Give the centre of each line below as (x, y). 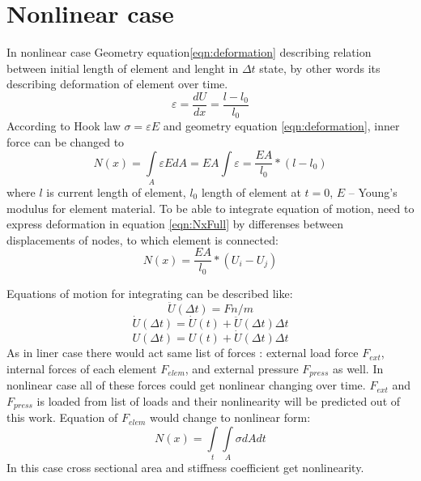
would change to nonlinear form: (230, 417)
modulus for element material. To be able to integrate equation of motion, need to (210, 208)
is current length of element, (116, 192)
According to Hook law (64, 126)
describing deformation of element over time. (117, 84)
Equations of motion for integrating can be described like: (150, 293)
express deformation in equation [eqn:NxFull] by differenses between (175, 224)
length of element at (251, 192)
